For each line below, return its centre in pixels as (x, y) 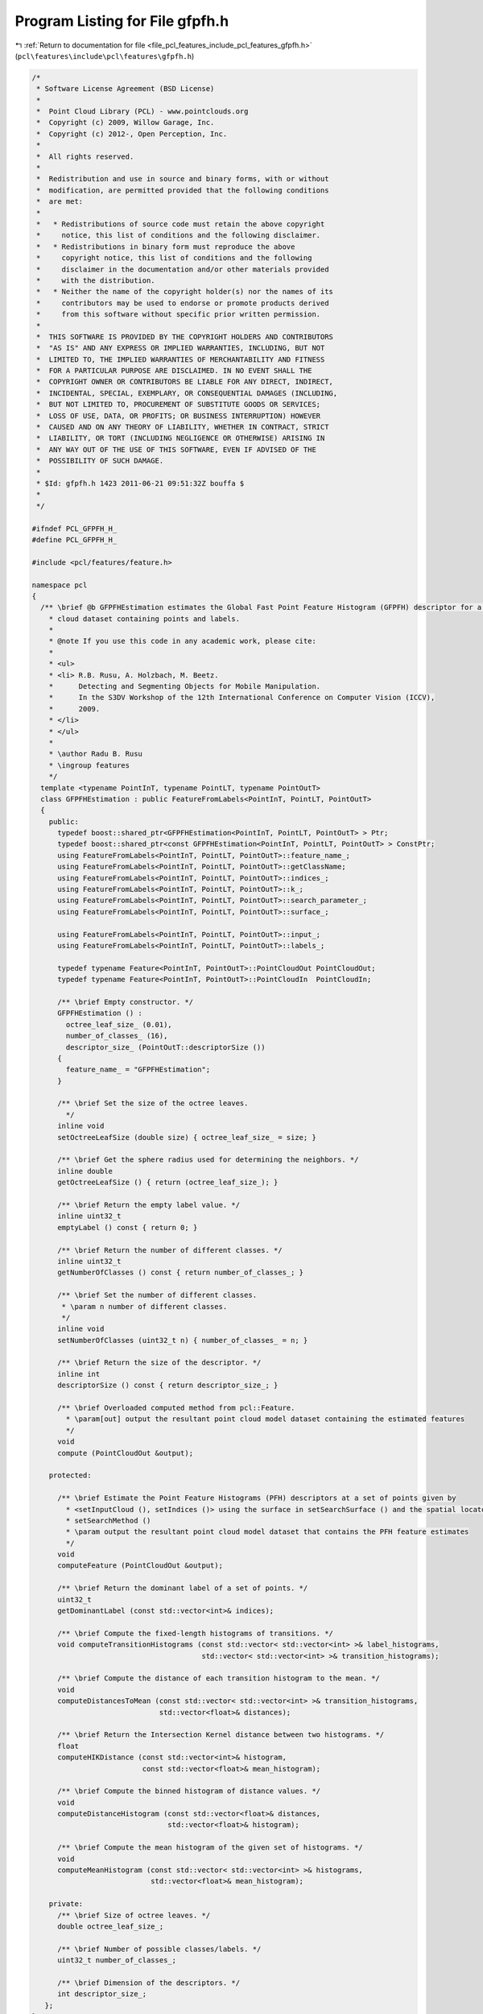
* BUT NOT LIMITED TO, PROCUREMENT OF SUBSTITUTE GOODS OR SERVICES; (179, 404)
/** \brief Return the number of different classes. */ (170, 1250)
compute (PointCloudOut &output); (125, 1453)
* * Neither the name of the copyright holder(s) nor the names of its (185, 292)
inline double (85, 1171)
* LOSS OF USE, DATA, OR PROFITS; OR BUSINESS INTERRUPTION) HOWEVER (179, 416)
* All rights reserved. (85, 156)
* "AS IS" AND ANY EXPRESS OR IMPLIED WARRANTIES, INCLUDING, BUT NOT (181, 348)
